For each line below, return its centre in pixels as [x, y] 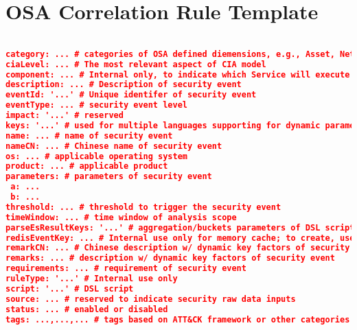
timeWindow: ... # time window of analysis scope [121, 217]
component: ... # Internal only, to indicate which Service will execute [178, 74]
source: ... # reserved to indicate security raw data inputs [151, 299]
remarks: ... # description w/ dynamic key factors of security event [170, 258]
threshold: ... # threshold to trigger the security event [143, 207]
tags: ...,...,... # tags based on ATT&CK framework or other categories [178, 319]
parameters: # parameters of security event [109, 177]
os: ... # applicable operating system [96, 156]
